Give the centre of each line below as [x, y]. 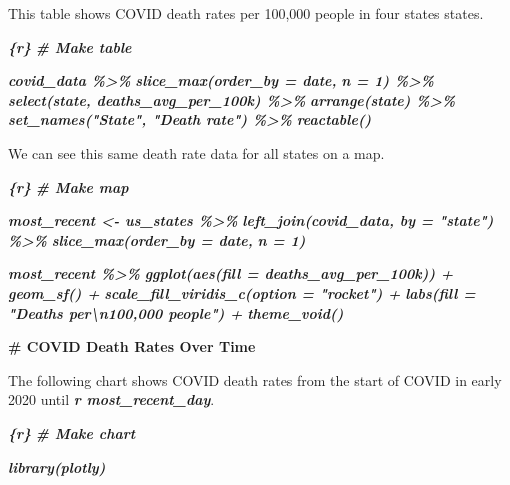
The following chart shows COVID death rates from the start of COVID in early [255, 379]
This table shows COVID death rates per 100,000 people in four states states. [246, 13]
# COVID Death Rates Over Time [132, 346]
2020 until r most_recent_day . [111, 399]
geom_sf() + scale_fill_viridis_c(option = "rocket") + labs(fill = [242, 292]
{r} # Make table [70, 46]
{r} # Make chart [72, 432]
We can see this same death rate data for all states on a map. [196, 152]
